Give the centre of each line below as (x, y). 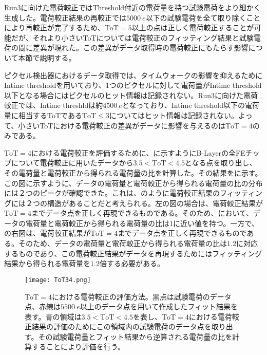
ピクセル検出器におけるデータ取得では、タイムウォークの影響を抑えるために (133, 75)
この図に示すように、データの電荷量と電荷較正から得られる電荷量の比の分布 (133, 183)
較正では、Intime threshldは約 (54, 105)
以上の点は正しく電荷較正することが (193, 27)
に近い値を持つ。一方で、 (216, 223)
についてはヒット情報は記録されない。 (174, 115)
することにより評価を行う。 (78, 347)
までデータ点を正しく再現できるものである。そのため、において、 (142, 213)
